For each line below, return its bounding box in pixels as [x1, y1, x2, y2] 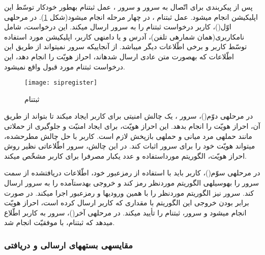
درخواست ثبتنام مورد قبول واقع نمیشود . [4, 61, 125, 71]
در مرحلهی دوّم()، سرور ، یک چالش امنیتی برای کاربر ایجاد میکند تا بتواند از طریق [4, 111, 253, 121]
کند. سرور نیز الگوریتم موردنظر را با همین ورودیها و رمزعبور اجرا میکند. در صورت [4, 187, 254, 198]
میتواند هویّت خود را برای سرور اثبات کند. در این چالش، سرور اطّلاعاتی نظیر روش [4, 140, 255, 151]
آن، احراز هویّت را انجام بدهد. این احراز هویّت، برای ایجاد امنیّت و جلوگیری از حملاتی [4, 121, 260, 131]
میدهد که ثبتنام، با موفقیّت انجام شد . [4, 217, 115, 228]
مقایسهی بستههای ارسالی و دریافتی [4, 238, 133, 251]
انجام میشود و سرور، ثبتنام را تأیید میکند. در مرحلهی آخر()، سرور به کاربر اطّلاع [4, 207, 247, 217]
